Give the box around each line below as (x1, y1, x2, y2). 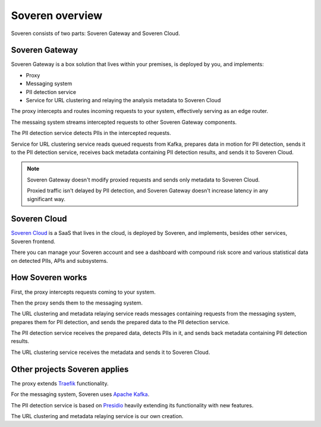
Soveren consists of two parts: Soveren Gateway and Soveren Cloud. (11, 30, 181, 37)
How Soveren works (11, 272, 87, 282)
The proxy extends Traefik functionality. (11, 379, 109, 387)
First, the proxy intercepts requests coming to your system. (11, 288, 156, 296)
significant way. (27, 195, 65, 202)
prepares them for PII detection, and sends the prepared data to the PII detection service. (11, 318, 230, 325)
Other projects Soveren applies (11, 364, 129, 374)
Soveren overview (11, 9, 103, 22)
